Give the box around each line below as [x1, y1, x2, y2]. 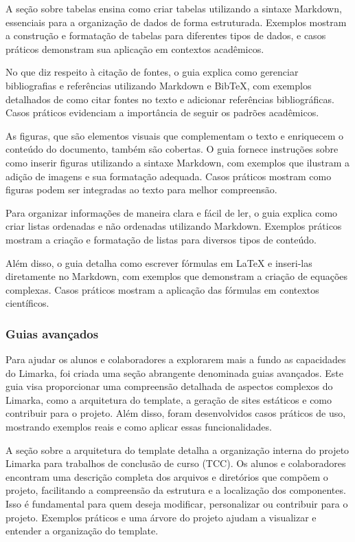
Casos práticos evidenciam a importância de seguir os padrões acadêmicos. [5, 105, 319, 120]
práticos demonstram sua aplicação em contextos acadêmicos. [5, 41, 264, 56]
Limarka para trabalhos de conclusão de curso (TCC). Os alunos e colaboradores [5, 456, 346, 470]
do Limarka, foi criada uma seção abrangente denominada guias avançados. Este [5, 365, 343, 380]
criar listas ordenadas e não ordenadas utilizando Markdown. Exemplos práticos [5, 219, 342, 233]
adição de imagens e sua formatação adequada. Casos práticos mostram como [5, 169, 332, 183]
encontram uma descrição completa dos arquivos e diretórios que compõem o [5, 469, 328, 484]
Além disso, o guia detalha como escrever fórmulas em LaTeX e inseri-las [5, 255, 312, 270]
